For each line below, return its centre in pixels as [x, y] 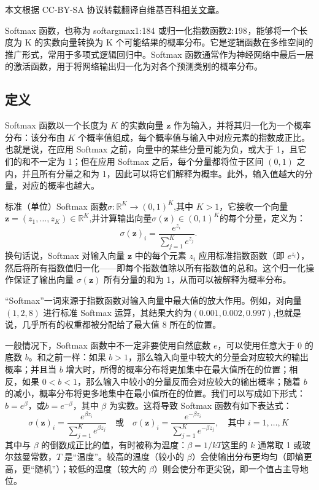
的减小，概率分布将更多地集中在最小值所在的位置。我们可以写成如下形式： [155, 393]
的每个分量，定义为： [262, 218]
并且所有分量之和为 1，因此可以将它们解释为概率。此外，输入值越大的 [163, 173]
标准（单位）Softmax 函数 [56, 206]
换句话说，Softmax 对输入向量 [65, 255]
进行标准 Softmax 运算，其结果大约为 [117, 312]
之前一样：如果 [76, 357]
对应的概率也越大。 [60, 185]
